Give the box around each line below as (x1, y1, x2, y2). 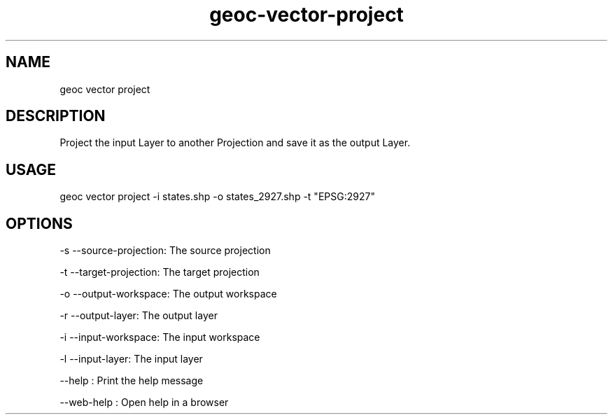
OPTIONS (6, 214, 73, 232)
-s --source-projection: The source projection (59, 244, 271, 257)
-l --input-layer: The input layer (59, 353, 203, 365)
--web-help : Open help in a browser (59, 396, 229, 409)
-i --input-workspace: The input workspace (59, 331, 260, 344)
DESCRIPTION (6, 107, 106, 125)
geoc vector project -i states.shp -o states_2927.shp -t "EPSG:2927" (59, 190, 375, 203)
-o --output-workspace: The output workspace (59, 288, 277, 300)
